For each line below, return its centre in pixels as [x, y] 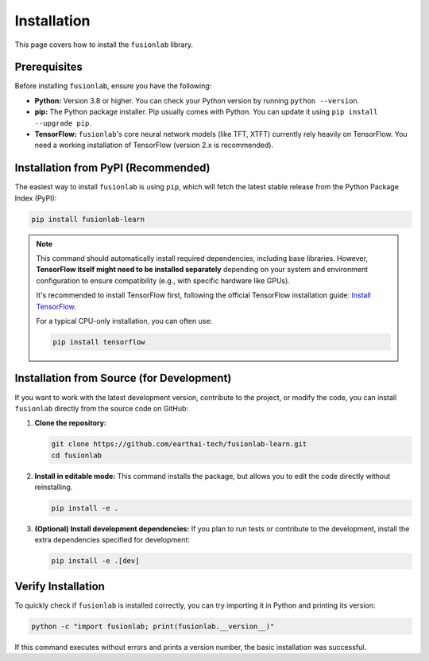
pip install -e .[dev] [95, 561]
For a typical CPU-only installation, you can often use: [124, 321]
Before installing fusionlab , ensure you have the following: [113, 86]
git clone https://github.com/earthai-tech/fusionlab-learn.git [179, 444]
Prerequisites [48, 67]
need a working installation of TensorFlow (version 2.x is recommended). [154, 145]
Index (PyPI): [36, 198]
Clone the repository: [70, 423]
